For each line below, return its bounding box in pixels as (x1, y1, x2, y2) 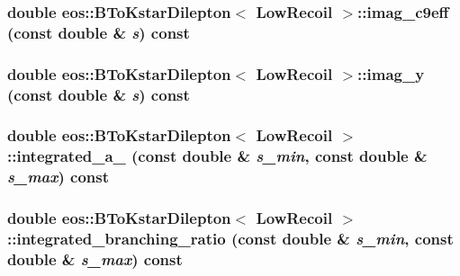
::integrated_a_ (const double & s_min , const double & (7, 145, 428, 167)
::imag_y (357, 62, 425, 85)
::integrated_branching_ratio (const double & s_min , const (7, 227, 454, 250)
